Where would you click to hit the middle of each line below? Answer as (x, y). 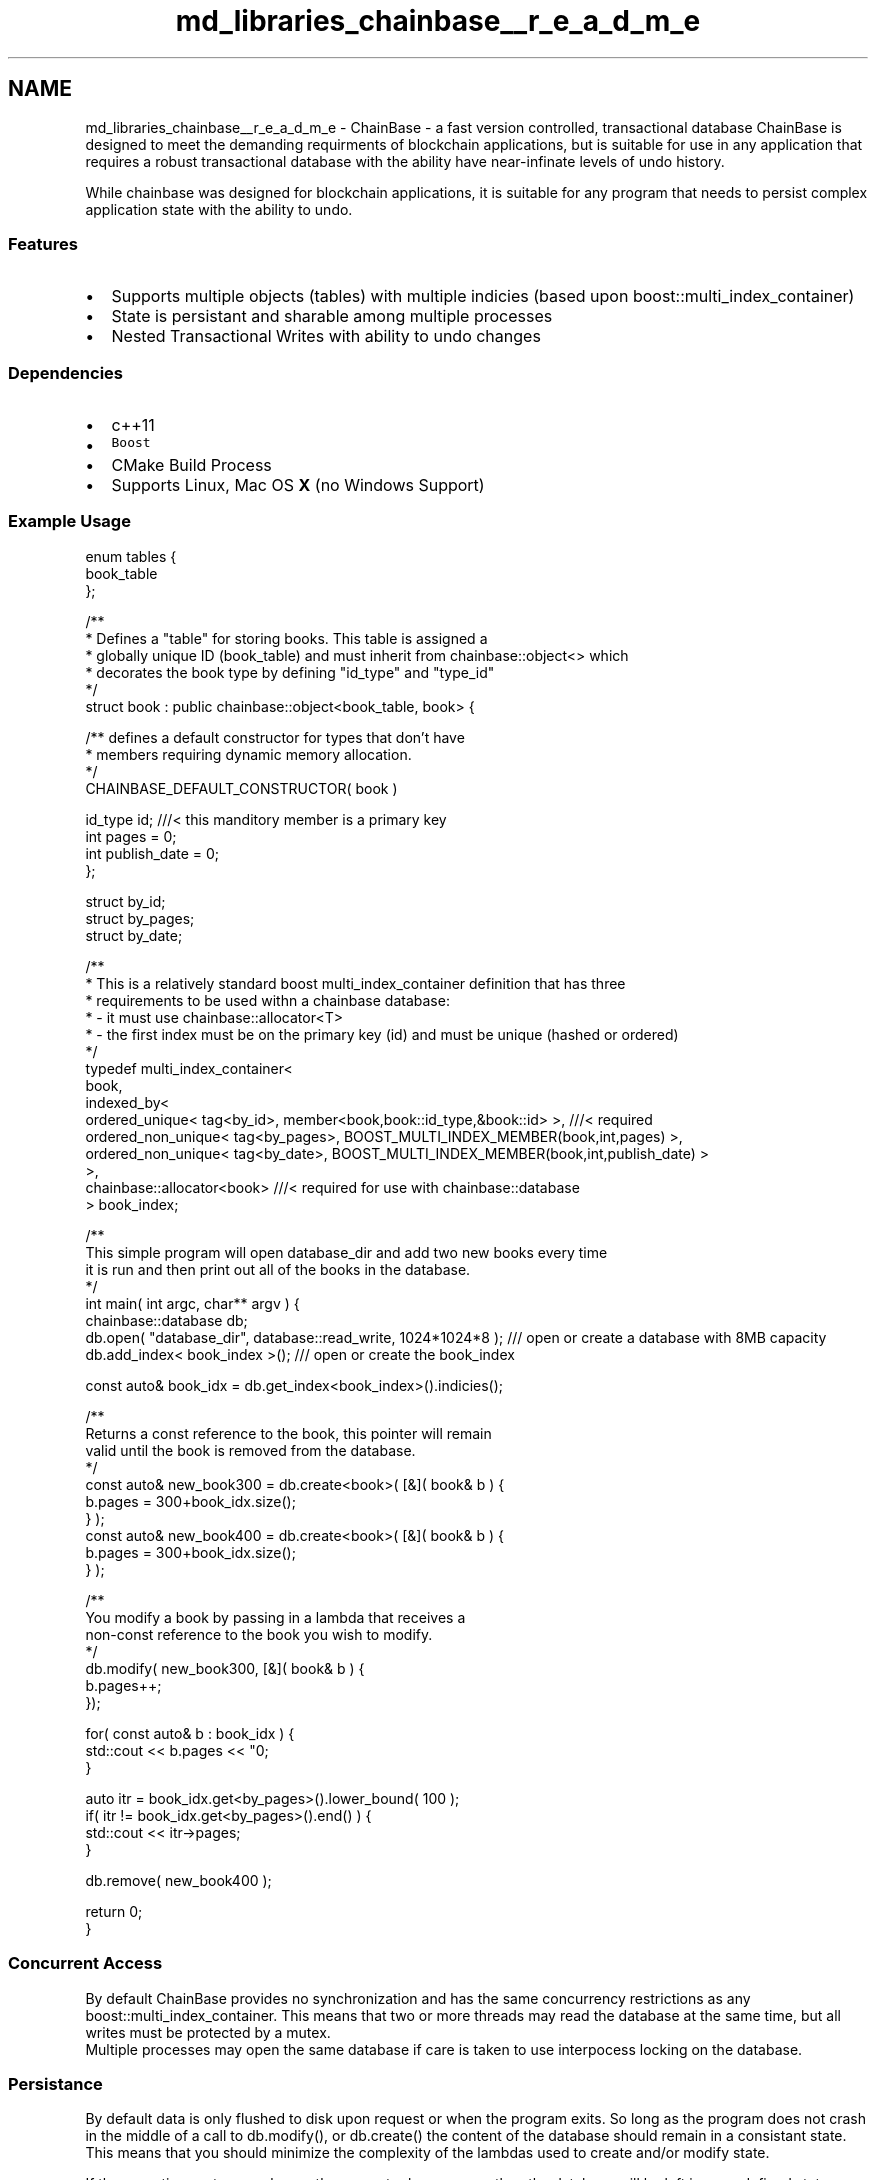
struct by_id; (125, 901)
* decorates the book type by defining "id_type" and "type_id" (290, 672)
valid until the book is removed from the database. (250, 1450)
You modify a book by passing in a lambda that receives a (275, 1617)
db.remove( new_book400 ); (178, 1880)
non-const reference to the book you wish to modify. (259, 1634)
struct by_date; (134, 935)
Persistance (55, 2083)
